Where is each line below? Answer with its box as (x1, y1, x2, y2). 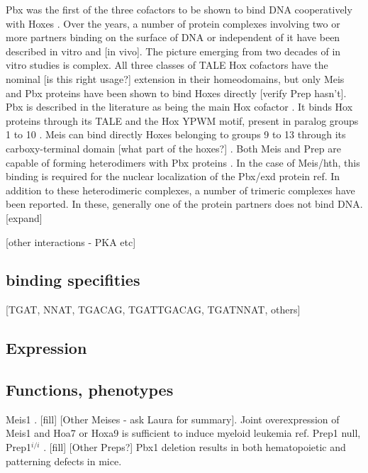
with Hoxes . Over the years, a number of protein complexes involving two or (6, 16, 340, 30)
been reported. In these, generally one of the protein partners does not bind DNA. (6, 196, 363, 211)
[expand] (6, 210, 43, 225)
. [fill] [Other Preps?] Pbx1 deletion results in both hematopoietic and (43, 440, 346, 455)
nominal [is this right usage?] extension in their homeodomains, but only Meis (6, 71, 345, 86)
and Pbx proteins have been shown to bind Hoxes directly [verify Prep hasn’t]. (6, 85, 347, 100)
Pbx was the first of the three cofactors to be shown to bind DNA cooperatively (6, 2, 352, 16)
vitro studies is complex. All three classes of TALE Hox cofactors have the (6, 57, 328, 72)
